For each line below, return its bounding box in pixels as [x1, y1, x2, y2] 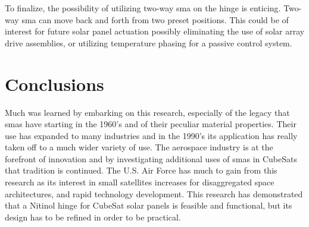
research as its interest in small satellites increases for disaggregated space [5, 176, 274, 188]
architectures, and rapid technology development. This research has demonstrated [5, 187, 303, 200]
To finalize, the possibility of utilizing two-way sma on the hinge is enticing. [5, 2, 281, 14]
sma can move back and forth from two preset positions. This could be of [21, 13, 289, 26]
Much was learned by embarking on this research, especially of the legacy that [5, 106, 290, 118]
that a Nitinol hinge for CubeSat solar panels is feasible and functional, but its [5, 199, 292, 212]
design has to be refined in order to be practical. [5, 210, 181, 223]
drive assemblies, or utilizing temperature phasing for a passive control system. [5, 36, 292, 49]
